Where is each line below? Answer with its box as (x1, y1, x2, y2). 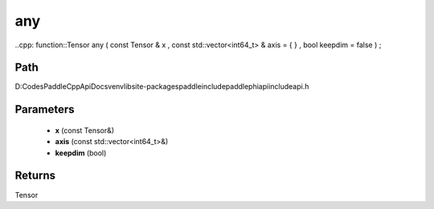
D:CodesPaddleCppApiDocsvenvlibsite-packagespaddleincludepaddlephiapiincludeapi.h (14, 82, 309, 91)
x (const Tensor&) (55, 125, 115, 135)
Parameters (14, 102, 75, 116)
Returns (14, 169, 56, 183)
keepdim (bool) (55, 148, 107, 158)
